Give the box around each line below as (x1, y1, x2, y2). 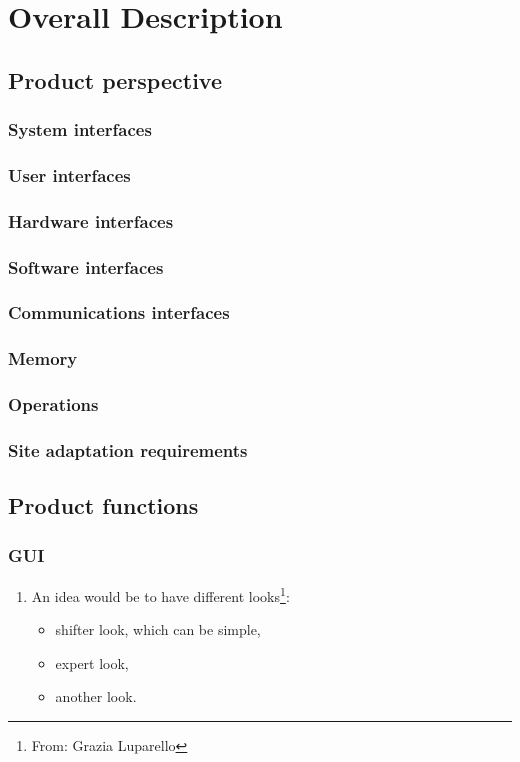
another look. (55, 686, 137, 707)
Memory (8, 346, 78, 371)
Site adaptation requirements (8, 437, 248, 462)
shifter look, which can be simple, (55, 619, 261, 640)
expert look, (55, 652, 129, 673)
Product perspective (8, 64, 222, 95)
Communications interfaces (8, 300, 230, 325)
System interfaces (8, 117, 152, 142)
